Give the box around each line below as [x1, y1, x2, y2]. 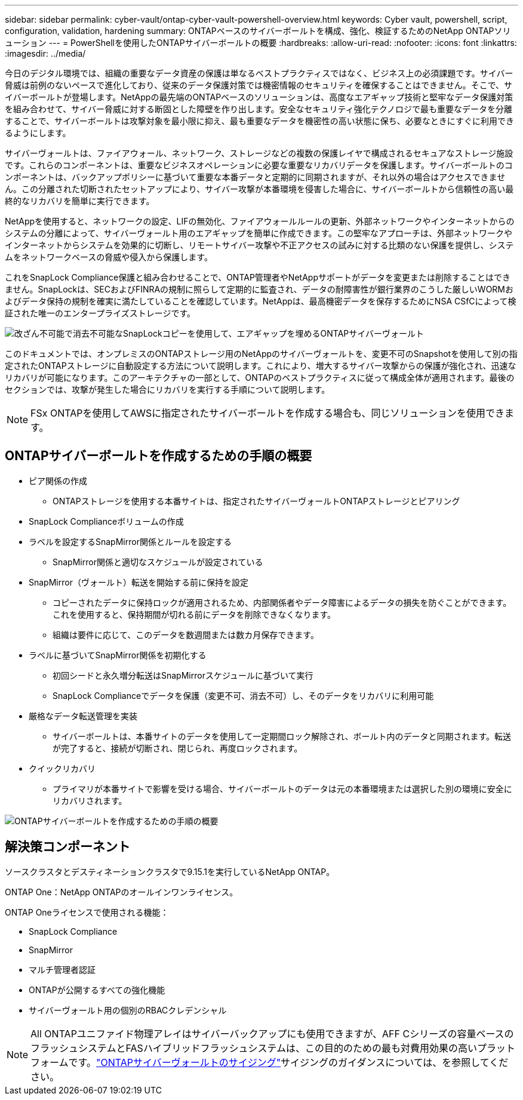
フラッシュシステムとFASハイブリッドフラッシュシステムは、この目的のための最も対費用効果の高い [30, 1042, 478, 1054]
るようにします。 [5, 128, 71, 138]
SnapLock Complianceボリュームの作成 [29, 516, 184, 526]
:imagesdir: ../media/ [5, 48, 86, 58]
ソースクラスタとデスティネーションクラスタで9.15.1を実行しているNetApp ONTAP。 [5, 866, 335, 877]
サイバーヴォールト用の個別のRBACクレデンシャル [29, 1005, 227, 1015]
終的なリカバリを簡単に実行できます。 [5, 196, 155, 206]
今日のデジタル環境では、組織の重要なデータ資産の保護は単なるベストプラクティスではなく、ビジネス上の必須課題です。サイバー [5, 68, 513, 78]
